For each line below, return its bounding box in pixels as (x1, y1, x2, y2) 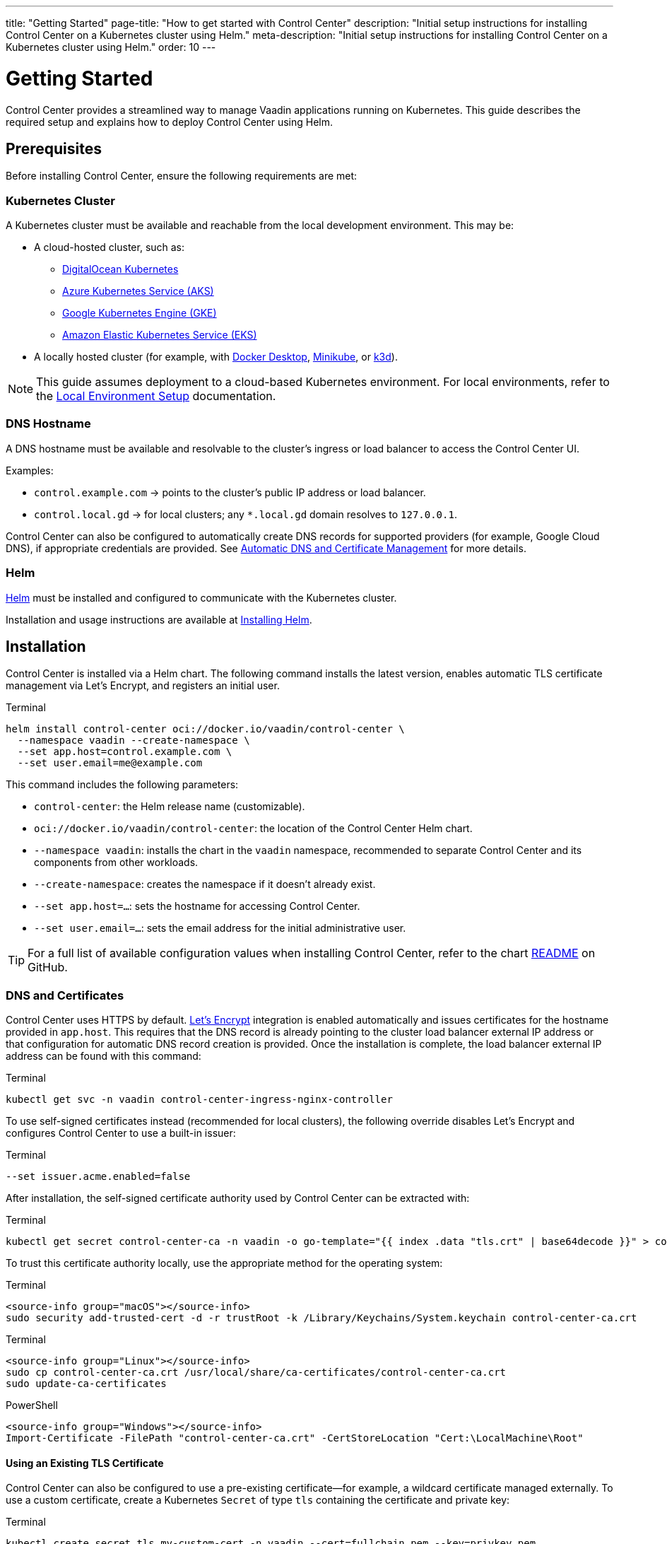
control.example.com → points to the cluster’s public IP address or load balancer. (34, 486, 426, 498)
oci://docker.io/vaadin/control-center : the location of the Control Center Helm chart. (34, 822, 473, 835)
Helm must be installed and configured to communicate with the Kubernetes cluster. (6, 591, 397, 604)
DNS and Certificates (6, 988, 124, 1002)
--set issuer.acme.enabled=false (6, 1171, 191, 1183)
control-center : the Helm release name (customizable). (34, 800, 305, 813)
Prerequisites (6, 139, 102, 158)
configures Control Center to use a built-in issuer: (6, 1127, 236, 1140)
